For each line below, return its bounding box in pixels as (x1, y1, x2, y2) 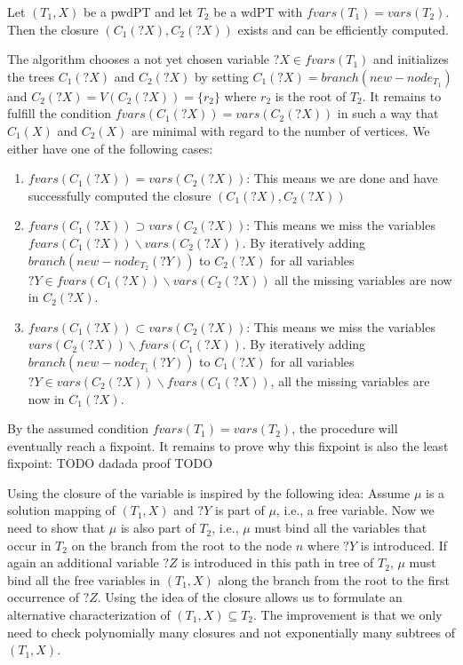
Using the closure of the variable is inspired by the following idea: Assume (7, 483, 411, 502)
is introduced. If (360, 535, 448, 554)
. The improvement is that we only (253, 606, 443, 624)
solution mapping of (7, 501, 116, 519)
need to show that (7, 519, 106, 537)
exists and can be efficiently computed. (237, 20, 449, 38)
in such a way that (337, 104, 439, 123)
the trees (7, 67, 54, 85)
